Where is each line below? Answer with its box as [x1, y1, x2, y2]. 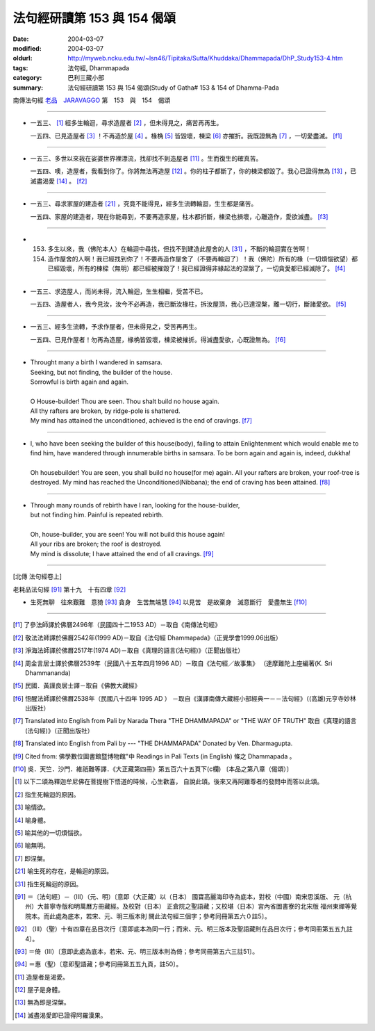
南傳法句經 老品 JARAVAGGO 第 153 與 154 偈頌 [12, 96, 171, 104]
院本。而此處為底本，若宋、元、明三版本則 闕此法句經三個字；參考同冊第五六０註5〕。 [25, 911, 271, 920]
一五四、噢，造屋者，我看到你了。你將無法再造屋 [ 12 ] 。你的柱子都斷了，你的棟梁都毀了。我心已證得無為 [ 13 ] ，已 [30, 167, 357, 175]
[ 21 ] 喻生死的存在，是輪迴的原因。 [15, 867, 112, 875]
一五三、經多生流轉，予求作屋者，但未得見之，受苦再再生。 [30, 323, 201, 331]
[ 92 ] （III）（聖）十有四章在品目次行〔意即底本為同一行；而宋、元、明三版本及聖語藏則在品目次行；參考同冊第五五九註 [15, 925, 353, 933]
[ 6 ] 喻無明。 [15, 841, 50, 850]
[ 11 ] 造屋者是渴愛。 [15, 973, 69, 981]
